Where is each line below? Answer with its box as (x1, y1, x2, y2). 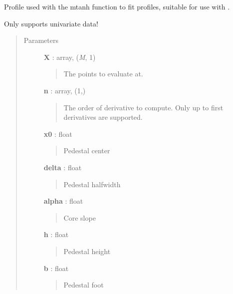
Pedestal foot (63, 280, 104, 290)
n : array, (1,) (43, 85, 86, 95)
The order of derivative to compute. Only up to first (63, 102, 224, 112)
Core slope (63, 212, 96, 223)
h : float (43, 229, 69, 240)
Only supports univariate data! (4, 18, 98, 28)
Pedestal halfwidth (63, 179, 121, 189)
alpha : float (43, 196, 83, 206)
